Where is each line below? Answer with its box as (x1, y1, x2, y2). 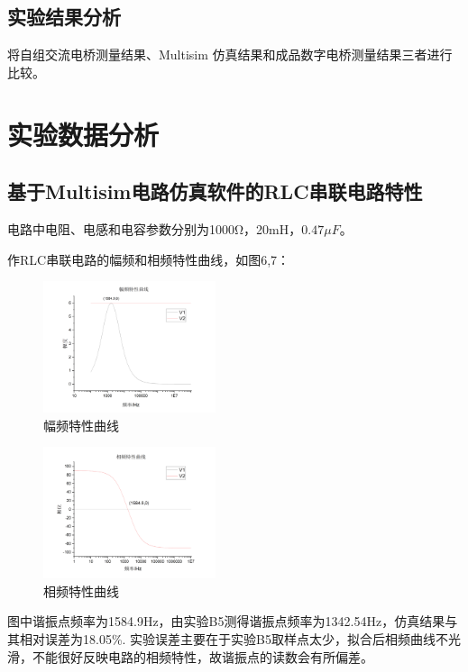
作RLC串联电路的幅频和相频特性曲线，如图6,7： (7, 250, 290, 268)
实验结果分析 (7, 3, 121, 31)
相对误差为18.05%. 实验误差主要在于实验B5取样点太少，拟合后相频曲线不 (19, 629, 449, 648)
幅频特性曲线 (43, 415, 119, 434)
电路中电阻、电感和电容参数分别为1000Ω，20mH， (7, 219, 302, 238)
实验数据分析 (7, 115, 160, 152)
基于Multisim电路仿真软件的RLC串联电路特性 (7, 177, 423, 205)
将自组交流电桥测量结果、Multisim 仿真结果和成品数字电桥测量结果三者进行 (7, 45, 453, 64)
